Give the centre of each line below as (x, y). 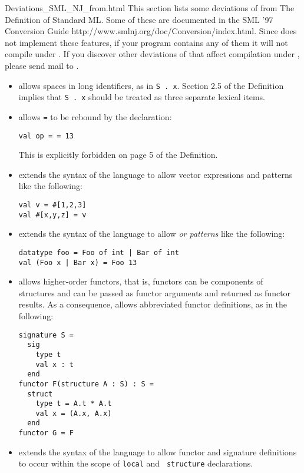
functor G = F (46, 433)
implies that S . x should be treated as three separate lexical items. (142, 97)
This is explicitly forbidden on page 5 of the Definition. (118, 155)
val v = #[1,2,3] (52, 205)
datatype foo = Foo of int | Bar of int (99, 252)
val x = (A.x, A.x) (74, 413)
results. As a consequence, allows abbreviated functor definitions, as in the (153, 304)
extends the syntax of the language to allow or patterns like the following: (152, 234)
